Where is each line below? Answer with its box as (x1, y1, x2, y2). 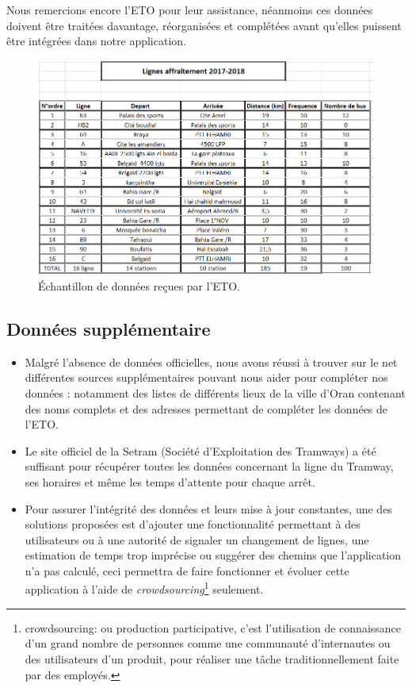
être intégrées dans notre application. (6, 33, 186, 49)
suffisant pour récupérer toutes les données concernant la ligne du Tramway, (25, 458, 394, 475)
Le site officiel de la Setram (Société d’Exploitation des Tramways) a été (25, 442, 376, 459)
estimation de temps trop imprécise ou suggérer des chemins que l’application (25, 547, 402, 563)
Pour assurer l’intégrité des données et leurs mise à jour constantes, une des (25, 500, 392, 517)
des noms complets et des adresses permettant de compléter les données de (25, 400, 388, 417)
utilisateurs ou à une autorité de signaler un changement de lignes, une (25, 531, 369, 548)
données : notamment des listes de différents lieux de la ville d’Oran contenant (25, 384, 406, 401)
